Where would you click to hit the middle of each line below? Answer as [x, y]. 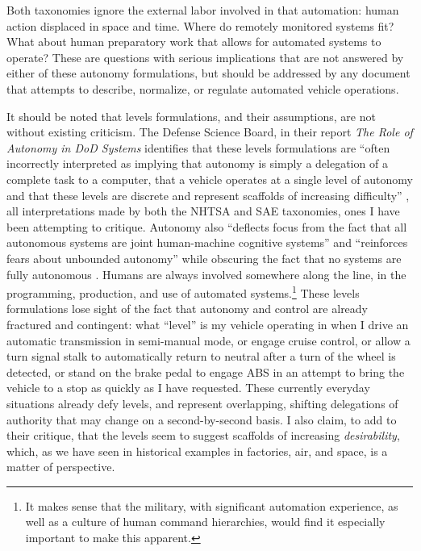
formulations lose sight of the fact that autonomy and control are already [188, 309]
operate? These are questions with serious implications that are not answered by [205, 57]
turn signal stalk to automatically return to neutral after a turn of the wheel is [201, 356]
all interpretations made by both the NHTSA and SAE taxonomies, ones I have [203, 211]
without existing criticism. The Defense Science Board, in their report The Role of [210, 132]
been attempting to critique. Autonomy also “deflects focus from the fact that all [207, 226]
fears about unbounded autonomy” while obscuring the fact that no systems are [204, 258]
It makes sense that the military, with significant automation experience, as [212, 505]
